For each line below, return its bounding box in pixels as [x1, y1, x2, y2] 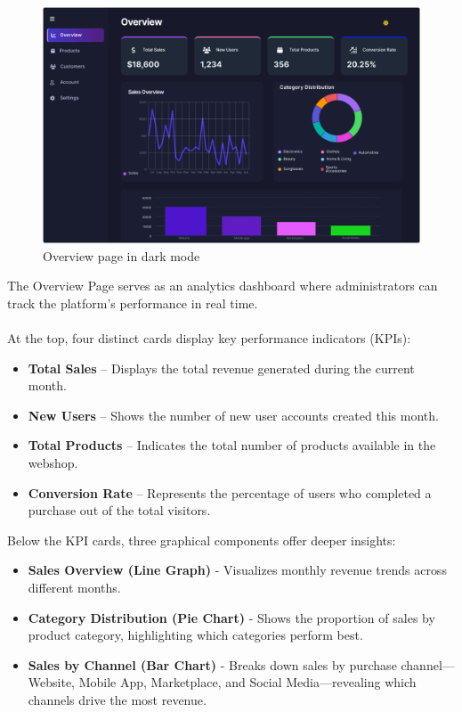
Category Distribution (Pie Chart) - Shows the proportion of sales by [28, 608, 435, 626]
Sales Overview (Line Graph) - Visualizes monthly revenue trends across [28, 561, 447, 579]
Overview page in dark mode [43, 246, 200, 265]
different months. [28, 577, 121, 596]
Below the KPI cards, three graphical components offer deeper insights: [7, 530, 396, 549]
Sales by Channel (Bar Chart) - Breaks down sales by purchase [28, 655, 397, 674]
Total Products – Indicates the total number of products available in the [28, 436, 436, 454]
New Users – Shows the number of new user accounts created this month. [28, 405, 439, 424]
